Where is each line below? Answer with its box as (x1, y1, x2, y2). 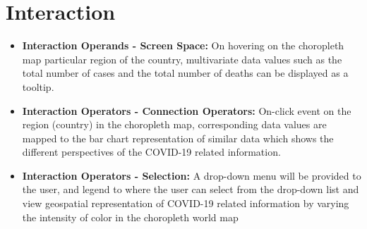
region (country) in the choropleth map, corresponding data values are (22, 117, 327, 132)
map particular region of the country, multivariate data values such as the (22, 51, 342, 66)
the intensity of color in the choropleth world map (22, 209, 239, 224)
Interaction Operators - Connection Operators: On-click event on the (22, 103, 351, 118)
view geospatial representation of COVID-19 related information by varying (22, 196, 349, 211)
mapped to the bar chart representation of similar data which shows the (22, 130, 334, 145)
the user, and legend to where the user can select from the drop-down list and (22, 182, 359, 197)
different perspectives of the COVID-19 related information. (22, 144, 281, 159)
